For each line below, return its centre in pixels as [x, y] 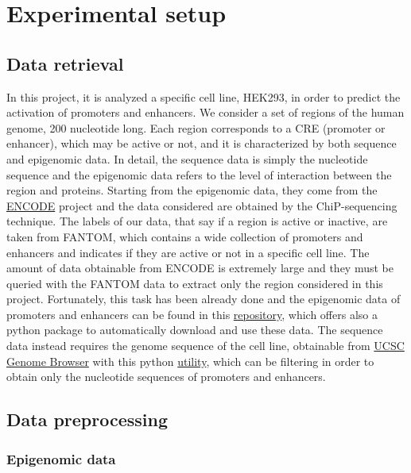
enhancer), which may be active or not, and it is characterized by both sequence [202, 143]
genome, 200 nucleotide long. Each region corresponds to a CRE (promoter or [196, 127]
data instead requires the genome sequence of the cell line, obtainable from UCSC [205, 346]
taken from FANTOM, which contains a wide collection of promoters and [185, 236]
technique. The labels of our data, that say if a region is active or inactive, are [197, 221]
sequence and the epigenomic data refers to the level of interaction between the [199, 174]
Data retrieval [65, 63]
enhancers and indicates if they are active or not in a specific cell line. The [188, 252]
